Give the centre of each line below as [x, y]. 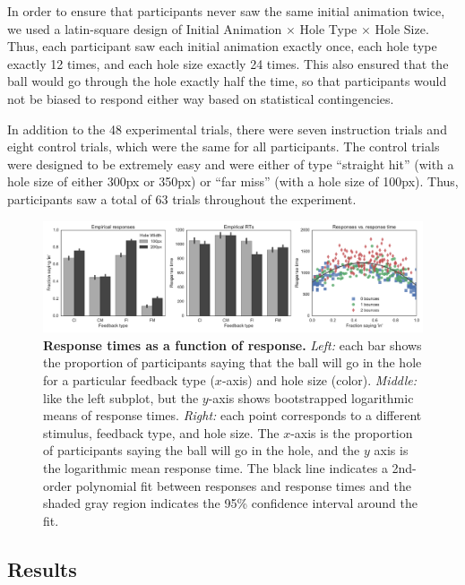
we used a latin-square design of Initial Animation [145, 28]
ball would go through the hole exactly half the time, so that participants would [227, 81]
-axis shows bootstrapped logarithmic [311, 397]
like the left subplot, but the [121, 397]
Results [42, 568]
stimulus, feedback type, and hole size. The [161, 432]
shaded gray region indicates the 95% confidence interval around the [230, 503]
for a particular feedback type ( [129, 379]
